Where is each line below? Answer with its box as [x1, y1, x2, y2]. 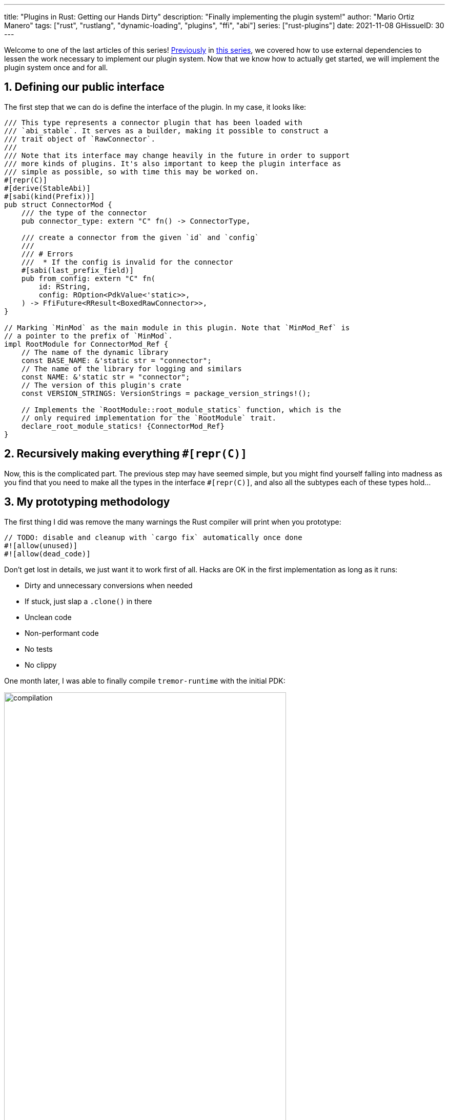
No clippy [25, 660, 57, 669]
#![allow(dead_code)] [4, 549, 91, 558]
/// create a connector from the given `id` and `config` [21, 233, 259, 242]
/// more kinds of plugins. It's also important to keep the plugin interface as [4, 159, 341, 168]
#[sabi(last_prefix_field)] [21, 266, 134, 274]
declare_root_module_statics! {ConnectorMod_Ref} [21, 422, 224, 430]
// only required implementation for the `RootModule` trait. [21, 413, 277, 422]
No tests [25, 644, 53, 653]
